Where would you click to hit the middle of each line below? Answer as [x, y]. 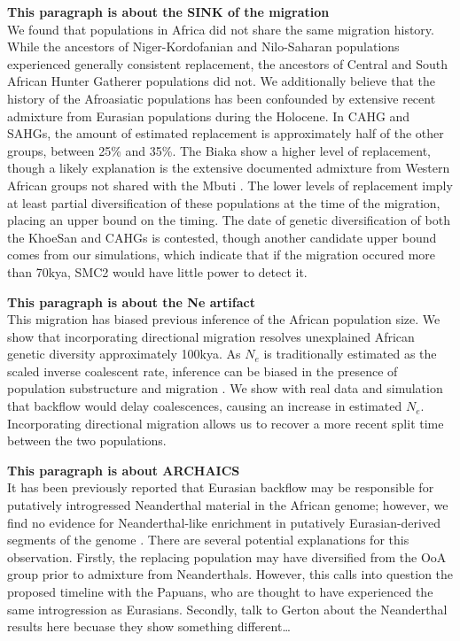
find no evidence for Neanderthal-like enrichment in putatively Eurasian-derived [224, 522]
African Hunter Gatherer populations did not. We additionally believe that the [222, 81]
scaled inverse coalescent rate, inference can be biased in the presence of [203, 371]
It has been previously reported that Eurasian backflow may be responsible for [221, 487]
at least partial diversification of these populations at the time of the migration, [224, 202]
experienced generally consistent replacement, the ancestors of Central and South [228, 63]
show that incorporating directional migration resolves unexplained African [211, 336]
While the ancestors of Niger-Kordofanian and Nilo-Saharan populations [203, 46]
